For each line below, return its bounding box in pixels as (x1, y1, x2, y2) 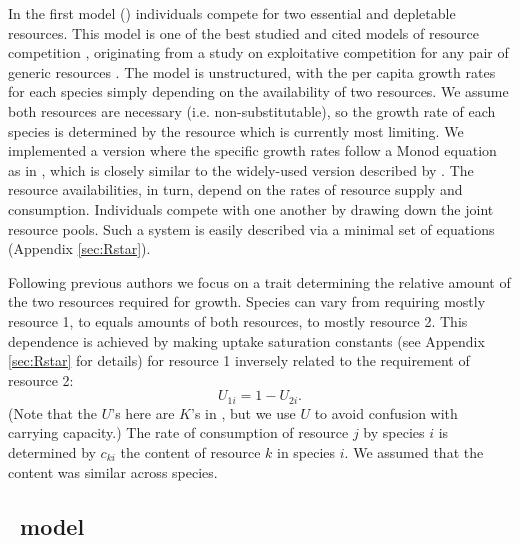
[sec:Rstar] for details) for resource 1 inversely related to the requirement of (8, 350, 470, 371)
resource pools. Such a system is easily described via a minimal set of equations (8, 218, 495, 239)
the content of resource (120, 441, 261, 462)
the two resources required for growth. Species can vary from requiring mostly (8, 291, 486, 312)
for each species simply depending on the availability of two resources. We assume (8, 81, 509, 102)
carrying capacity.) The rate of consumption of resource (8, 422, 349, 443)
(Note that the (8, 402, 98, 423)
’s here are (111, 402, 175, 423)
